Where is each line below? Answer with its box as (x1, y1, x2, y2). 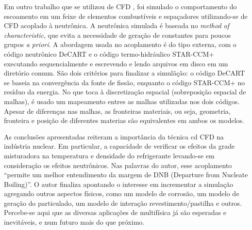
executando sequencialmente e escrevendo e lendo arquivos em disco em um (4, 58, 228, 68)
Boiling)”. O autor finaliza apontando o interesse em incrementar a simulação (4, 179, 233, 189)
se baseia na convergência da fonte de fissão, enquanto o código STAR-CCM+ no (4, 77, 245, 87)
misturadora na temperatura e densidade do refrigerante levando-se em (4, 150, 215, 160)
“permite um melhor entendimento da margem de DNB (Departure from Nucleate (4, 169, 248, 180)
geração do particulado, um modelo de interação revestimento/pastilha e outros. (4, 198, 242, 208)
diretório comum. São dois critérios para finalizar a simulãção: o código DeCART (4, 68, 245, 78)
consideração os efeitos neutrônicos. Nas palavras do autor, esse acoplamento (4, 160, 232, 170)
